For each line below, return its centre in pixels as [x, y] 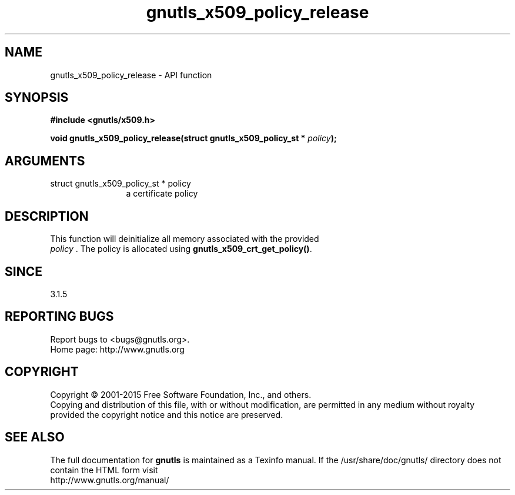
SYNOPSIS [37, 98]
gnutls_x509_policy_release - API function [131, 75]
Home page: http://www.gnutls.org [117, 349]
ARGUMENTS [45, 161]
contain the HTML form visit [104, 470]
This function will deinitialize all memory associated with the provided [185, 239]
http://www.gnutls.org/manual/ [110, 480]
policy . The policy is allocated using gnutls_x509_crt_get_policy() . [181, 249]
